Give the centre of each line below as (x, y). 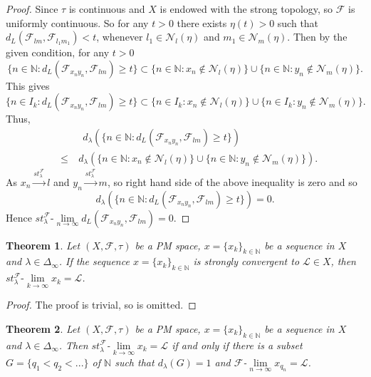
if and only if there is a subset (237, 345)
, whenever (120, 37)
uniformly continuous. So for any (77, 22)
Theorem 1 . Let (43, 245)
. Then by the (317, 37)
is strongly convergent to (246, 261)
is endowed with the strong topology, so (246, 9)
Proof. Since (32, 9)
